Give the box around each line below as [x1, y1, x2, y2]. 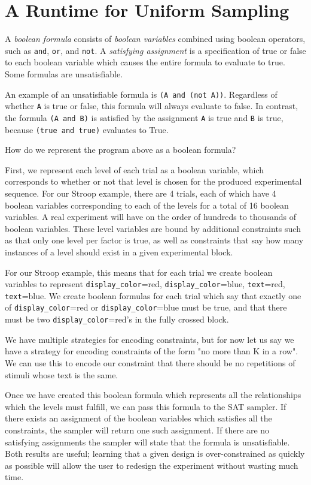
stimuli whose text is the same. [5, 368, 118, 381]
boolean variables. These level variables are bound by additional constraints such [5, 222, 301, 234]
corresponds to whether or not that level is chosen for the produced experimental [5, 175, 302, 188]
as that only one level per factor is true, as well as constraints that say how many [5, 234, 304, 246]
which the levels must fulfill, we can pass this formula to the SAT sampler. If [5, 400, 286, 412]
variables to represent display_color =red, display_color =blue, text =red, [5, 278, 285, 290]
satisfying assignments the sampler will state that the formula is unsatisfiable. [5, 435, 290, 448]
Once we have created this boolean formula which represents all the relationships [5, 388, 301, 401]
